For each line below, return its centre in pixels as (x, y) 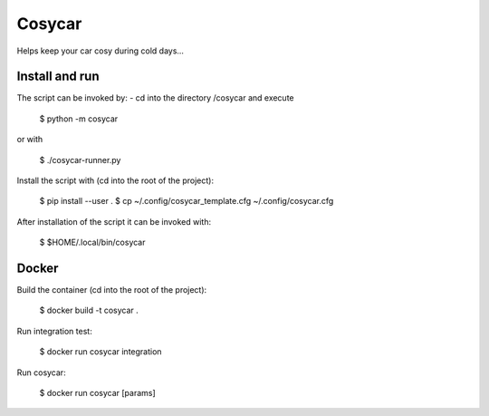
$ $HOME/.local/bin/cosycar (92, 242)
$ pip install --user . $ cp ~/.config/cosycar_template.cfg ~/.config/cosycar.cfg (187, 201)
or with (30, 140)
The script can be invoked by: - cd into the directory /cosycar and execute (155, 98)
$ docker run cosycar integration (101, 352)
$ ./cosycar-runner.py (80, 160)
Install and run (58, 77)
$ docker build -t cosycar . (89, 310)
